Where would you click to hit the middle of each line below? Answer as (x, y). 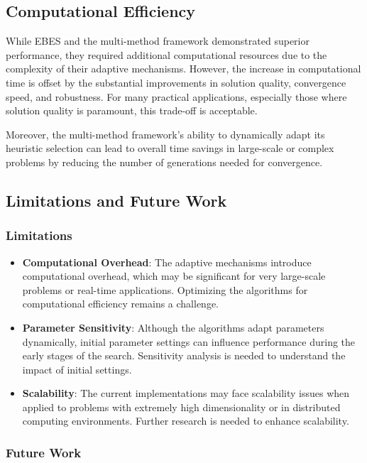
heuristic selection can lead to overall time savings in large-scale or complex (170, 148)
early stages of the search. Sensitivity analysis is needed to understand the (184, 355)
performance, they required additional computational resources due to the (166, 54)
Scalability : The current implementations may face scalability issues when (186, 393)
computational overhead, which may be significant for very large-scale (174, 276)
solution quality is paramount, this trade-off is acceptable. (132, 110)
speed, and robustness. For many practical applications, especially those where (176, 96)
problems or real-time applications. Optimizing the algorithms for (165, 289)
